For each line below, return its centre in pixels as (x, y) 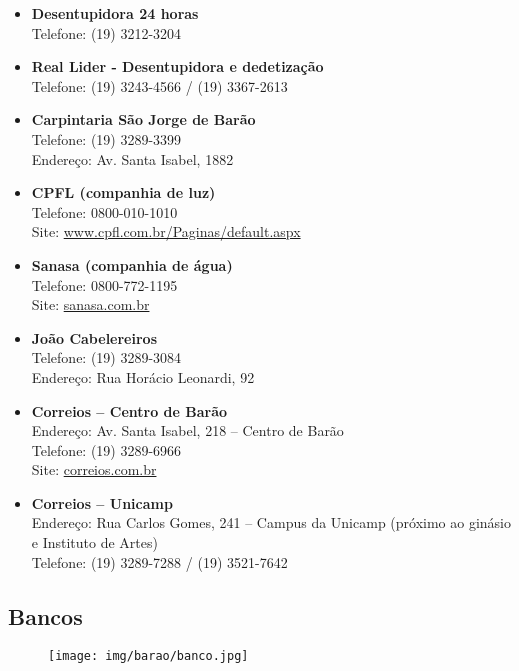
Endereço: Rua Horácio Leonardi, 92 (143, 376)
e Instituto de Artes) (94, 542)
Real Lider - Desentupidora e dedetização (177, 66)
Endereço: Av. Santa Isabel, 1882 (132, 158)
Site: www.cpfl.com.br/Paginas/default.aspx (166, 231)
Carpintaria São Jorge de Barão (143, 119)
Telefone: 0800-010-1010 (104, 211)
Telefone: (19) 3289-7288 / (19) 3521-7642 (159, 561)
